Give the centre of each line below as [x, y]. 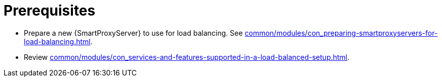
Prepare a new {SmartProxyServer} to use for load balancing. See [133, 33]
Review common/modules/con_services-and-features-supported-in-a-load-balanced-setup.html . [187, 57]
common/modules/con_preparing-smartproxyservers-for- [341, 33]
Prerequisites [50, 11]
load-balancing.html [57, 41]
